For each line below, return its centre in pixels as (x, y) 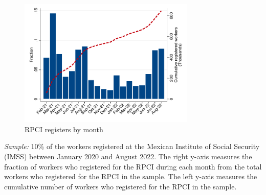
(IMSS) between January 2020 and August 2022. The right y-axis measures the (128, 156)
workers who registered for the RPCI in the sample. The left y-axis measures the (131, 176)
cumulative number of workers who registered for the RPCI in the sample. (120, 186)
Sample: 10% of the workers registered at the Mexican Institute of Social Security (132, 146)
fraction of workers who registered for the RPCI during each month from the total (133, 166)
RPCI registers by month (64, 129)
